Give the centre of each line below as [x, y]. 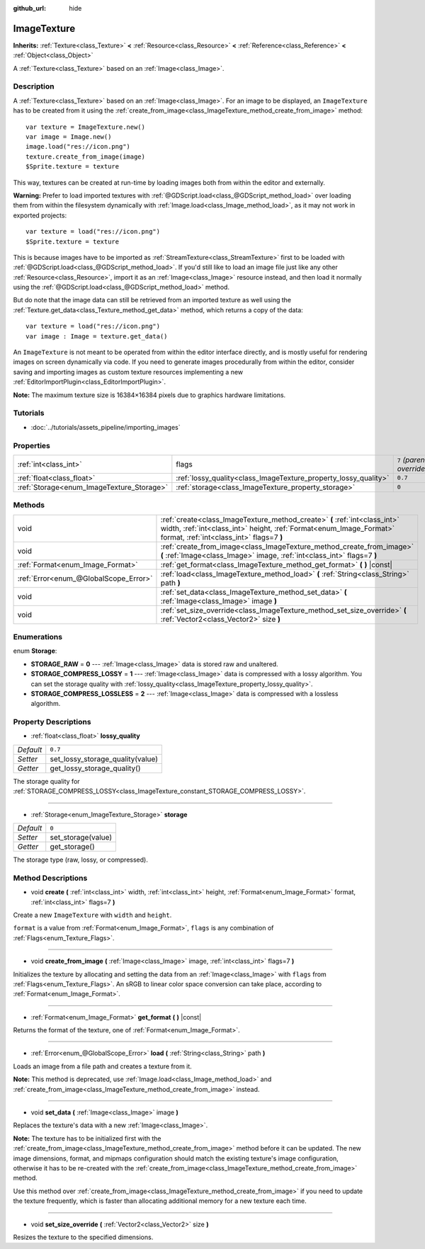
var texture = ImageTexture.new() [85, 127]
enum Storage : [35, 651]
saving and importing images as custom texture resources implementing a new [128, 372]
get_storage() [72, 847]
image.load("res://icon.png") [78, 147]
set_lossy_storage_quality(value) [104, 759]
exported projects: [40, 215]
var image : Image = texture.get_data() [97, 336]
